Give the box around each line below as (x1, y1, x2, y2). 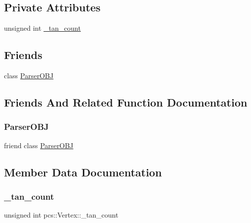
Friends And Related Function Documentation (4, 94, 248, 110)
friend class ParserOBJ (4, 140, 73, 150)
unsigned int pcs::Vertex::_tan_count (4, 210, 119, 220)
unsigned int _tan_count (4, 23, 81, 33)
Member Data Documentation (4, 164, 162, 179)
